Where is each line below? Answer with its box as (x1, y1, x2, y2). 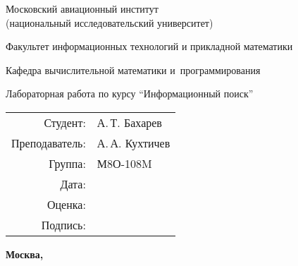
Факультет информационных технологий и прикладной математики (6, 39, 293, 54)
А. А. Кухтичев (97, 134, 170, 151)
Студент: (44, 114, 86, 131)
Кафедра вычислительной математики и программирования (6, 62, 261, 77)
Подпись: (41, 216, 86, 233)
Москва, (6, 246, 44, 261)
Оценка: (46, 195, 86, 212)
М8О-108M (97, 155, 152, 171)
